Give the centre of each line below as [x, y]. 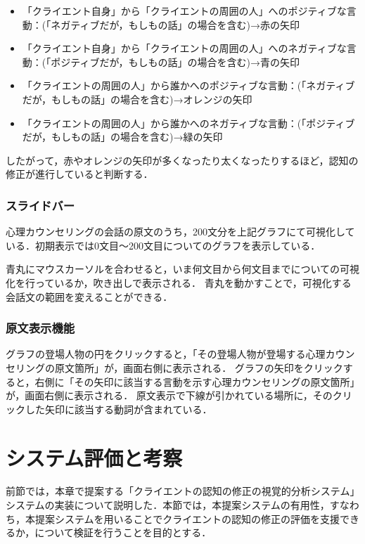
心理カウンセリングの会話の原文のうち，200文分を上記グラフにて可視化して [180, 232]
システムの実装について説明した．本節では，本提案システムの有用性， [168, 505]
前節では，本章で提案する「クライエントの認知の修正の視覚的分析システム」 [183, 491]
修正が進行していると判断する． [79, 174]
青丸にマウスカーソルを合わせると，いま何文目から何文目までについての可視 [183, 269]
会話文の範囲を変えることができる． [89, 296]
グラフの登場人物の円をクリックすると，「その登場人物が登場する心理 [166, 354]
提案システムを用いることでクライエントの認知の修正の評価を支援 [187, 518]
